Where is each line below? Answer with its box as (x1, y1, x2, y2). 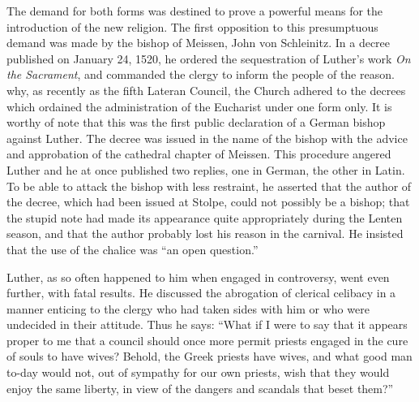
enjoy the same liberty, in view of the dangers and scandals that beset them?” (6, 379, 394, 396)
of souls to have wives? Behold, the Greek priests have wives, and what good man (6, 348, 413, 365)
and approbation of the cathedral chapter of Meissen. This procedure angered (6, 145, 391, 162)
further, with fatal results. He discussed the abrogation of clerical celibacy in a (6, 284, 396, 301)
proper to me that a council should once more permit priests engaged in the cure (6, 331, 408, 348)
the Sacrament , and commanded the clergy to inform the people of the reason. (6, 66, 395, 83)
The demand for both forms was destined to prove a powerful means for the (6, 2, 383, 19)
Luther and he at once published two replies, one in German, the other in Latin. (6, 161, 405, 178)
